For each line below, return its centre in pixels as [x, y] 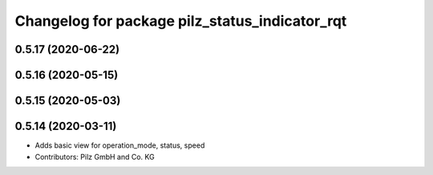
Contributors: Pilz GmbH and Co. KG [95, 157]
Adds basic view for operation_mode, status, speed [120, 145]
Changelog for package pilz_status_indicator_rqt [181, 21]
